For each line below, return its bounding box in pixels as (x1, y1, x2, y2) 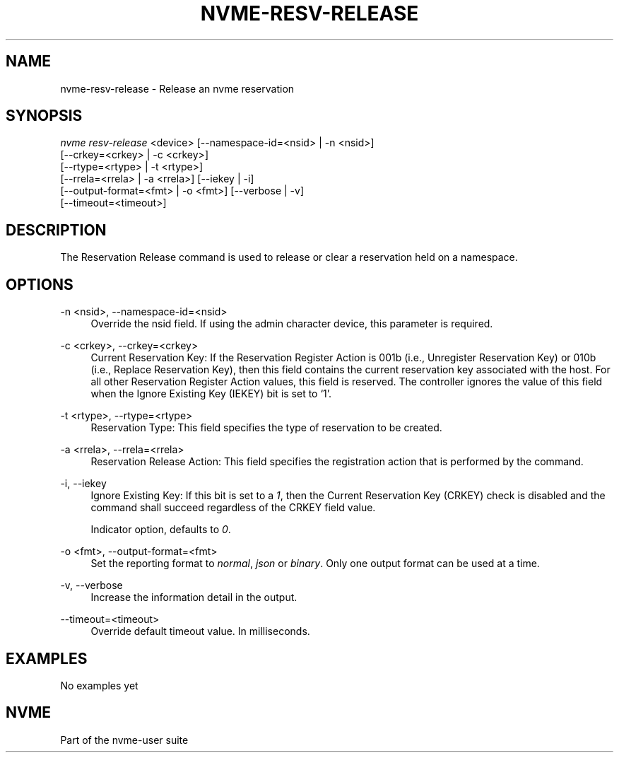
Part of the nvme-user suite (60, 733, 189, 746)
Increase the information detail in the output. (90, 591, 297, 604)
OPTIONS (6, 275, 73, 293)
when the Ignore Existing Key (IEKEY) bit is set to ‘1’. (90, 387, 332, 400)
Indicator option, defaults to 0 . (90, 523, 231, 536)
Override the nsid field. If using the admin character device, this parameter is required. (90, 317, 493, 330)
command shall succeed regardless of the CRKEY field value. (90, 501, 376, 514)
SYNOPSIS (6, 107, 83, 125)
